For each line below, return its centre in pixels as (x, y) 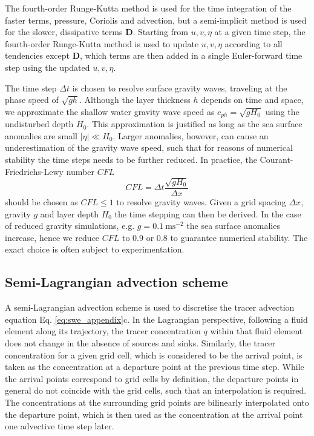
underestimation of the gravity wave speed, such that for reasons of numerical (149, 147)
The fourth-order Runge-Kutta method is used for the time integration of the (148, 8)
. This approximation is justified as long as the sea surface (195, 124)
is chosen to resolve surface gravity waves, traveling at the (180, 88)
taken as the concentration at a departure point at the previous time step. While (155, 367)
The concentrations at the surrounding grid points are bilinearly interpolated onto (157, 402)
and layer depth (69, 213)
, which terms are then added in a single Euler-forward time (191, 55)
